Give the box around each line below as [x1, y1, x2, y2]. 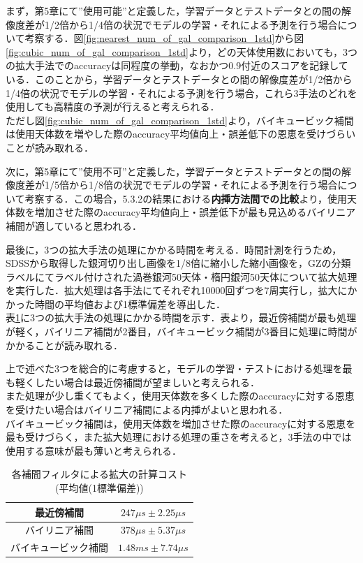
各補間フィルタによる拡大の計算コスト [11, 467, 188, 481]
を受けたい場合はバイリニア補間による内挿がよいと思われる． [6, 402, 288, 417]
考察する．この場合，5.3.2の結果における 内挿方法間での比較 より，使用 [24, 191, 348, 205]
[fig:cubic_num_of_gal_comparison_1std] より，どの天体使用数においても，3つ [6, 44, 358, 59]
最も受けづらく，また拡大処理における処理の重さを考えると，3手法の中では [6, 430, 352, 444]
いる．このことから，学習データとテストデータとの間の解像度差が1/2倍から [6, 71, 353, 86]
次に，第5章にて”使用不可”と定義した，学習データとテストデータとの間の [6, 163, 342, 178]
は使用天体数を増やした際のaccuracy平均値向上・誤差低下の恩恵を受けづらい [6, 126, 356, 141]
